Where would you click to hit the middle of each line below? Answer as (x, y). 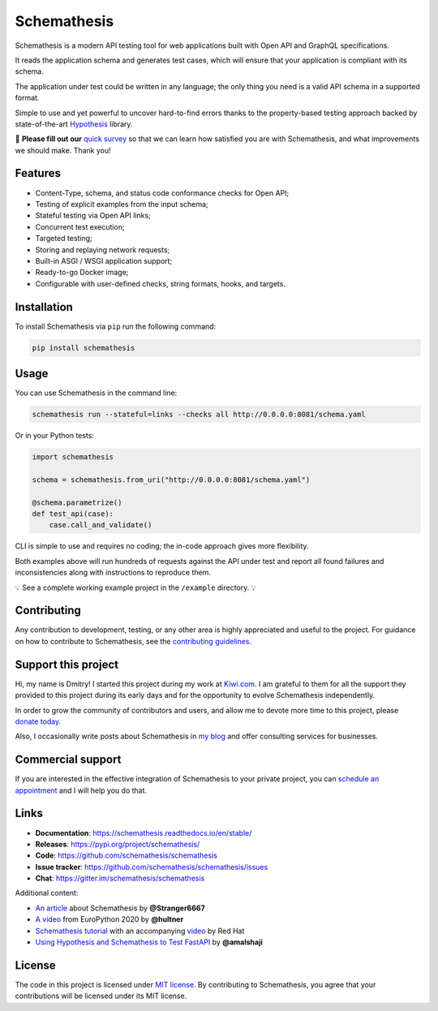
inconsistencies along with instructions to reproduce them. (113, 573)
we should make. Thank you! (63, 150)
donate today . (38, 721)
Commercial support (68, 760)
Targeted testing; (64, 239)
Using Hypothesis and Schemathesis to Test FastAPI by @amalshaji (149, 942)
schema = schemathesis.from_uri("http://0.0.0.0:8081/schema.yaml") (171, 480)
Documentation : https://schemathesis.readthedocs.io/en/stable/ (144, 832)
